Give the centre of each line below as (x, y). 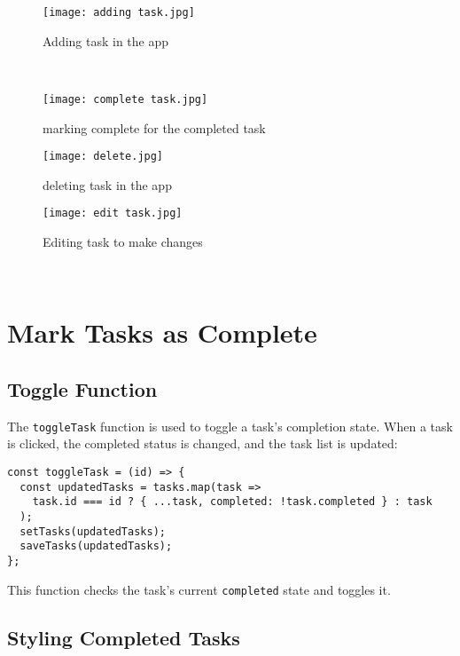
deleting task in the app (107, 184)
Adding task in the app (106, 40)
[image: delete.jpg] (103, 157)
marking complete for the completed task (154, 127)
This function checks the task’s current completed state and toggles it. (199, 589)
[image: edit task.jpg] (113, 213)
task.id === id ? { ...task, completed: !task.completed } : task (232, 502)
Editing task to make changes (123, 241)
